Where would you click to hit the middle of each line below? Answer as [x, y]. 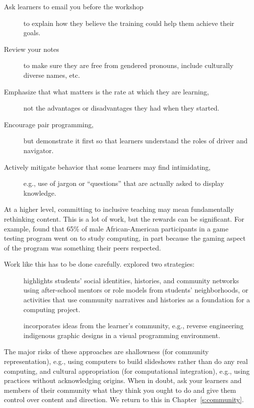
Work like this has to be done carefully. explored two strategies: [99, 264]
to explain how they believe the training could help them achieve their [129, 23]
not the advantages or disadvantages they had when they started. [122, 108]
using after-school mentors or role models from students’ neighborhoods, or [136, 290]
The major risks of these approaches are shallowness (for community [106, 351]
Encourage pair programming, [49, 124]
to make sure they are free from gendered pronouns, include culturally [129, 65]
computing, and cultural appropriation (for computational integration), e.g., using [127, 371]
